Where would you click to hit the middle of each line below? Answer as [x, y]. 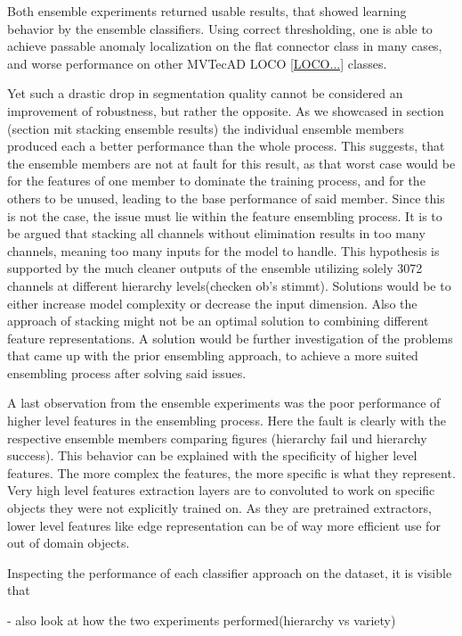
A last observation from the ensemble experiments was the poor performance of [224, 403]
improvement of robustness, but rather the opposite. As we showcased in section [226, 110]
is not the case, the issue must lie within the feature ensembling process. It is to [225, 215]
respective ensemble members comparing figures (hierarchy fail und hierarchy [217, 438]
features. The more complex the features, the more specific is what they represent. [231, 472]
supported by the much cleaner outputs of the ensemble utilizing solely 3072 [215, 268]
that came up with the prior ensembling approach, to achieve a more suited [213, 355]
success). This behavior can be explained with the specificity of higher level [212, 455]
